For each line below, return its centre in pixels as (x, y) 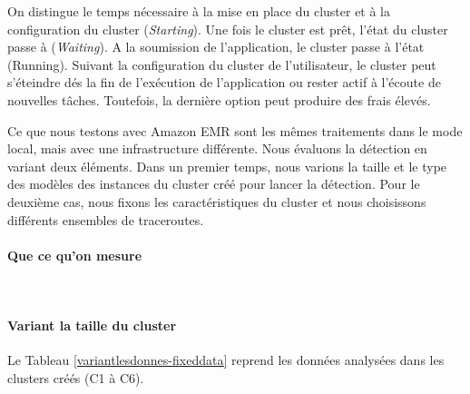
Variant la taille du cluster (92, 325)
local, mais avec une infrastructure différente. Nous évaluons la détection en (217, 148)
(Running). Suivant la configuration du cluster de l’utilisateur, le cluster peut (222, 64)
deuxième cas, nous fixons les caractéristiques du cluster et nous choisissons (217, 201)
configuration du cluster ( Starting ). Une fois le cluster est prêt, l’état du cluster (228, 29)
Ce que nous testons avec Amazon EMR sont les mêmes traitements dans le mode (235, 130)
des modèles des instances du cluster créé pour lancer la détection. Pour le (214, 184)
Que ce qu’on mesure (75, 255)
